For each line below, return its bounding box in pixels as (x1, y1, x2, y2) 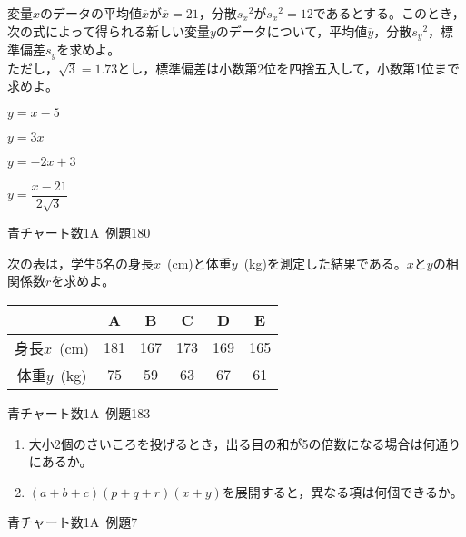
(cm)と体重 (167, 253, 232, 272)
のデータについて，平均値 (215, 21, 368, 40)
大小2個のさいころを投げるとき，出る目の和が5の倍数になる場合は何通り (28, 434, 461, 453)
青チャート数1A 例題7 (7, 513, 138, 532)
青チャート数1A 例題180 (7, 223, 151, 242)
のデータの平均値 (40, 4, 143, 22)
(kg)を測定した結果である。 (243, 253, 407, 272)
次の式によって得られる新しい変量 (7, 21, 210, 40)
